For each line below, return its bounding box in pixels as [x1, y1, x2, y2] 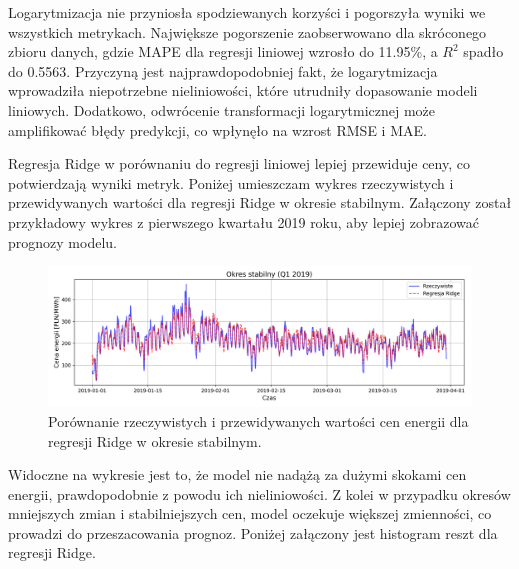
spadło [463, 41, 504, 62]
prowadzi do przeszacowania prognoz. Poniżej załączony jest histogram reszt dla [8, 522, 498, 543]
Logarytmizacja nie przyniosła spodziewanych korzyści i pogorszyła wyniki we [8, 2, 486, 22]
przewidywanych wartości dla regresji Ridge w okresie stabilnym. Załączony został [8, 192, 512, 213]
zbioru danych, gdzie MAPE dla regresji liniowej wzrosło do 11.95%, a [8, 41, 438, 62]
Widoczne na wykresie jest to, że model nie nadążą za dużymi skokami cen [8, 464, 467, 485]
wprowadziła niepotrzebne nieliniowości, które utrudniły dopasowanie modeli [8, 80, 478, 101]
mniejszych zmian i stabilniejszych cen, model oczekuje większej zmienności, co [8, 503, 492, 524]
